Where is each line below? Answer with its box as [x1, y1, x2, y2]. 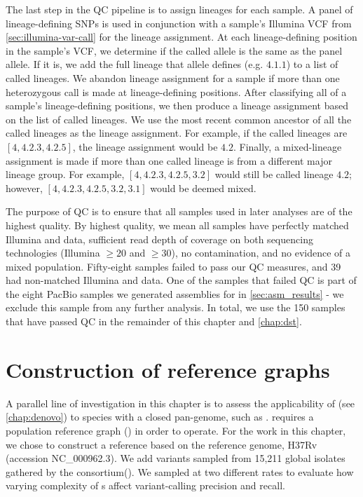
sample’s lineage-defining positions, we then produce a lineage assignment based [6, 98, 349, 113]
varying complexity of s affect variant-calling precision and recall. [6, 478, 285, 493]
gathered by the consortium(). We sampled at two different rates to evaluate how [6, 464, 354, 479]
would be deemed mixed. [150, 180, 256, 195]
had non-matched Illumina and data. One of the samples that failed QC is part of [6, 273, 357, 287]
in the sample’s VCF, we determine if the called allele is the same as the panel [6, 43, 343, 57]
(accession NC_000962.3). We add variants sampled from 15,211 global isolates [6, 451, 345, 465]
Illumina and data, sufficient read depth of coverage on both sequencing [6, 231, 313, 246]
